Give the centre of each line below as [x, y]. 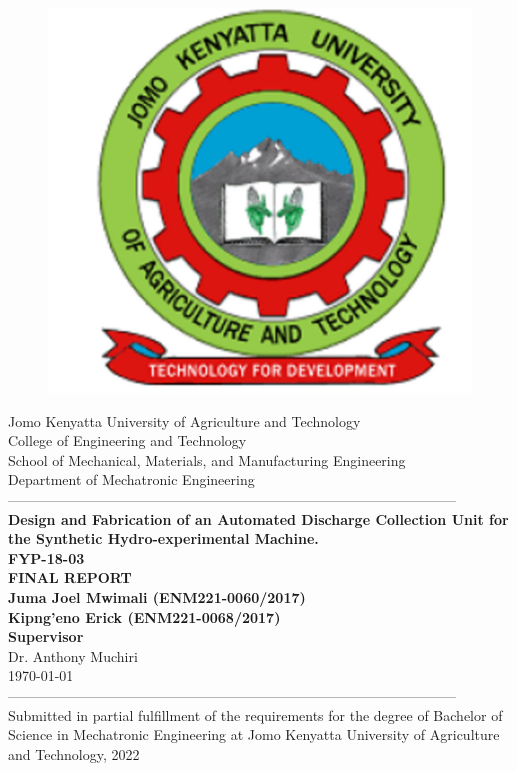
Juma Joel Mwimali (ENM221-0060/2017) [157, 597]
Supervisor [46, 636]
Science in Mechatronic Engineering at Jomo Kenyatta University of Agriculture [254, 734]
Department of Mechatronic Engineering [131, 479]
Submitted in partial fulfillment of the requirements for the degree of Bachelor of [255, 714]
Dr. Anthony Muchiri [73, 655]
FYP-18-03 [46, 557]
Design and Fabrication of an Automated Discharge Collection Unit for [258, 518]
